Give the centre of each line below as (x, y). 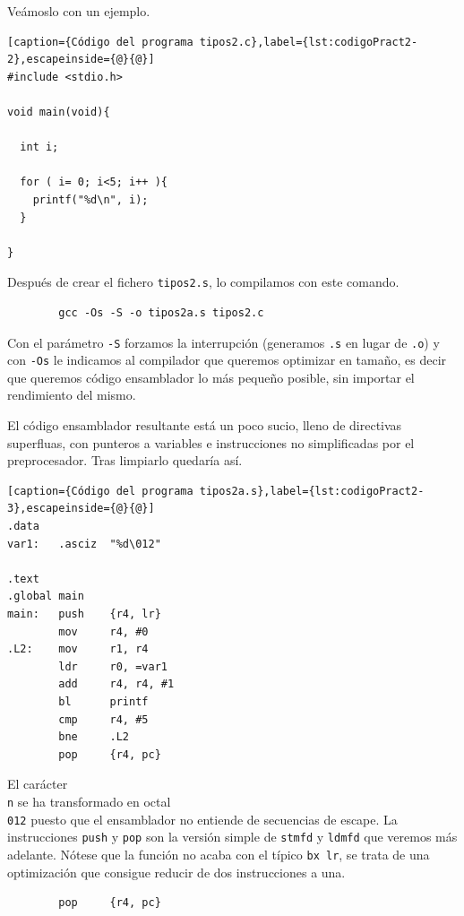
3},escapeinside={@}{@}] (81, 509)
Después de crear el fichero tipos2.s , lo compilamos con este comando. (203, 282)
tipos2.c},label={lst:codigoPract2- (309, 42)
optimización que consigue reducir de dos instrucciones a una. (176, 872)
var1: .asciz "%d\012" (84, 544)
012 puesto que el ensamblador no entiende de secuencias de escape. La (202, 819)
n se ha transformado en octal (89, 801)
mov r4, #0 (103, 631)
